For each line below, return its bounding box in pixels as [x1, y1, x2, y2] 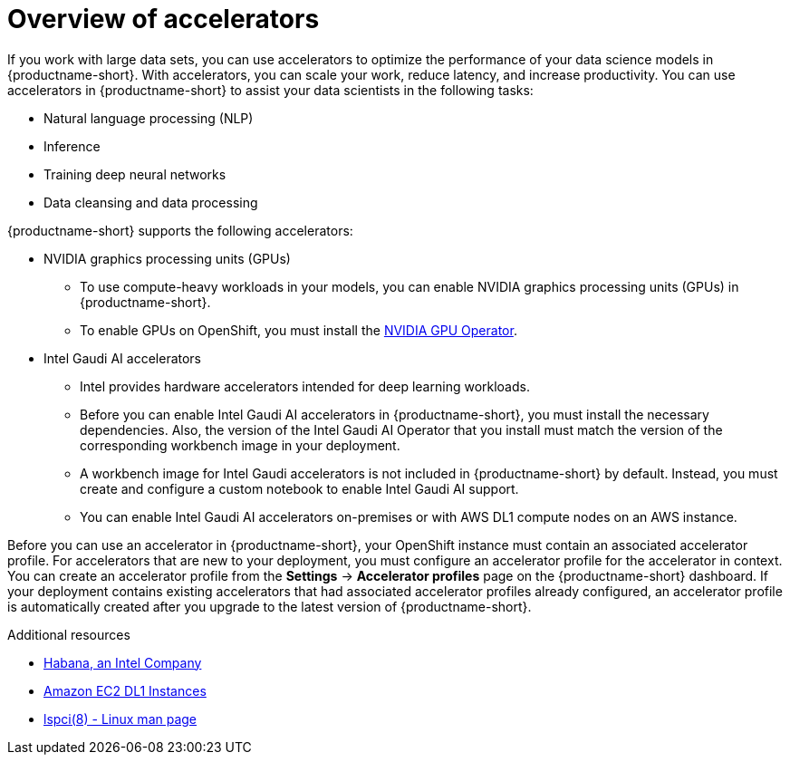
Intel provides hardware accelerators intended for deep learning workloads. [80, 378, 530, 394]
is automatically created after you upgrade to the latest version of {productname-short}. [7, 598, 532, 614]
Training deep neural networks [43, 166, 226, 182]
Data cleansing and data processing [43, 194, 258, 210]
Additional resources [7, 626, 130, 642]
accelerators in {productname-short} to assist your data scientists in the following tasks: [7, 82, 534, 98]
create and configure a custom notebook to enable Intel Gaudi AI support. [80, 480, 519, 497]
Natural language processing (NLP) [43, 110, 254, 126]
